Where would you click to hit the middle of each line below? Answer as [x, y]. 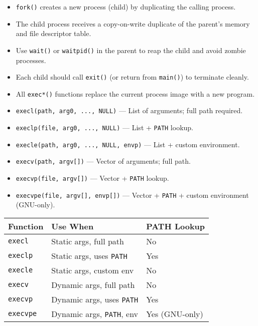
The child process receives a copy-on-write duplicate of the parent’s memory [133, 23]
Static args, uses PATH [89, 255]
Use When [73, 226]
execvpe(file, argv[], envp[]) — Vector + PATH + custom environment [132, 195]
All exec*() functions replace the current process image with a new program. [135, 93]
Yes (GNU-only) [175, 313]
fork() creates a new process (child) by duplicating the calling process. [126, 7]
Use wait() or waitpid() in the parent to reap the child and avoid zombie [131, 50]
